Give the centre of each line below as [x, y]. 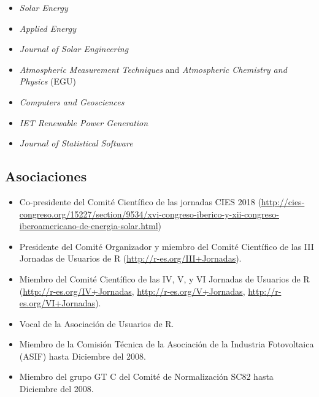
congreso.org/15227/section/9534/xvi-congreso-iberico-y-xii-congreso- [149, 214]
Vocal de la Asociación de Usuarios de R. [97, 323]
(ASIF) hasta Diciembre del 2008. [83, 356]
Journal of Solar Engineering [74, 49]
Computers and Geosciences [72, 101]
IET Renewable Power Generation [84, 122]
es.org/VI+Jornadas [57, 303]
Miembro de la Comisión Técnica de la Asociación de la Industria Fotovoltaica [167, 344]
